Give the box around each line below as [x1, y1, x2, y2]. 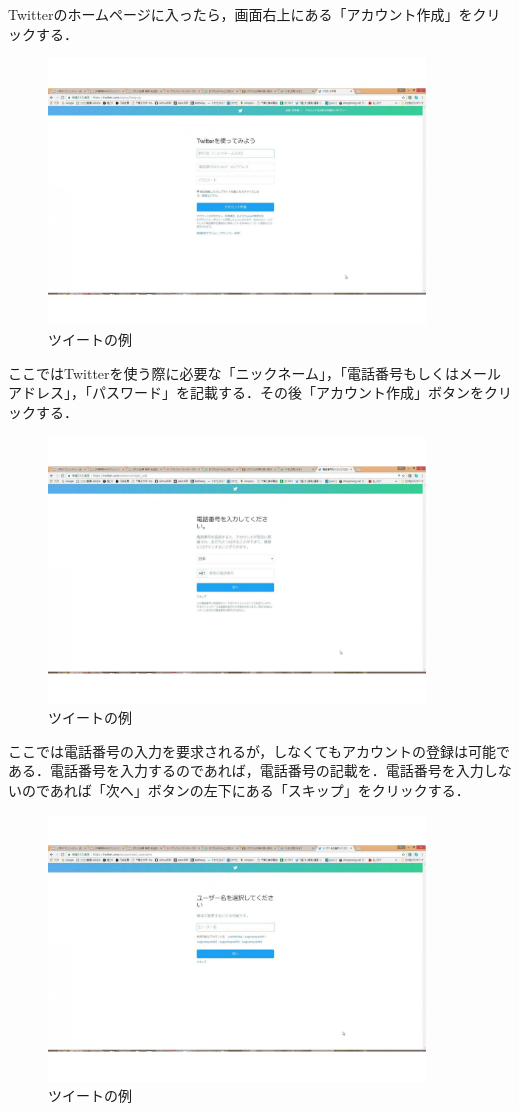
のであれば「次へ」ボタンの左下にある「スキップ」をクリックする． [21, 779, 470, 800]
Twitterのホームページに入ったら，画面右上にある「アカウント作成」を [8, 4, 473, 24]
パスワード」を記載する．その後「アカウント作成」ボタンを [91, 382, 484, 403]
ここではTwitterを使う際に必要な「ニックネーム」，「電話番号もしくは [8, 362, 460, 383]
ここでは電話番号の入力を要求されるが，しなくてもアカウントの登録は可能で [8, 740, 511, 761]
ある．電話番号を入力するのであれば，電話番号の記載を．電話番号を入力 [8, 760, 484, 781]
